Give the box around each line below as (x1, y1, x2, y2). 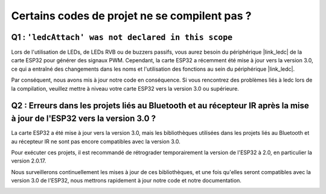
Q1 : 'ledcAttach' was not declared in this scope (11, 32, 232, 42)
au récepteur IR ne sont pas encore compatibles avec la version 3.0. (11, 138, 181, 145)
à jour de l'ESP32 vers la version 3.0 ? (11, 114, 156, 124)
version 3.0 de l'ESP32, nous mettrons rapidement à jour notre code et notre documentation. (11, 177, 241, 184)
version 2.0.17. (11, 157, 46, 164)
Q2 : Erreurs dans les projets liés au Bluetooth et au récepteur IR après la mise (11, 100, 309, 111)
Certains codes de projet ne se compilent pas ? (11, 9, 252, 22)
